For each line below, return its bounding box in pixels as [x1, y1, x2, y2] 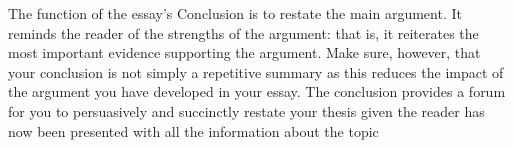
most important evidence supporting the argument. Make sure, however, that [8, 42, 481, 63]
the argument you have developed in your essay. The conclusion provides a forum [8, 81, 506, 102]
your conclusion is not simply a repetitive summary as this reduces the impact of [8, 61, 504, 82]
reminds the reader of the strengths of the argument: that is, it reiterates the [8, 22, 479, 43]
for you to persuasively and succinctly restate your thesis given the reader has [8, 100, 485, 121]
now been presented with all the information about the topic [8, 120, 379, 141]
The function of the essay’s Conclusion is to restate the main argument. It [8, 3, 462, 23]
